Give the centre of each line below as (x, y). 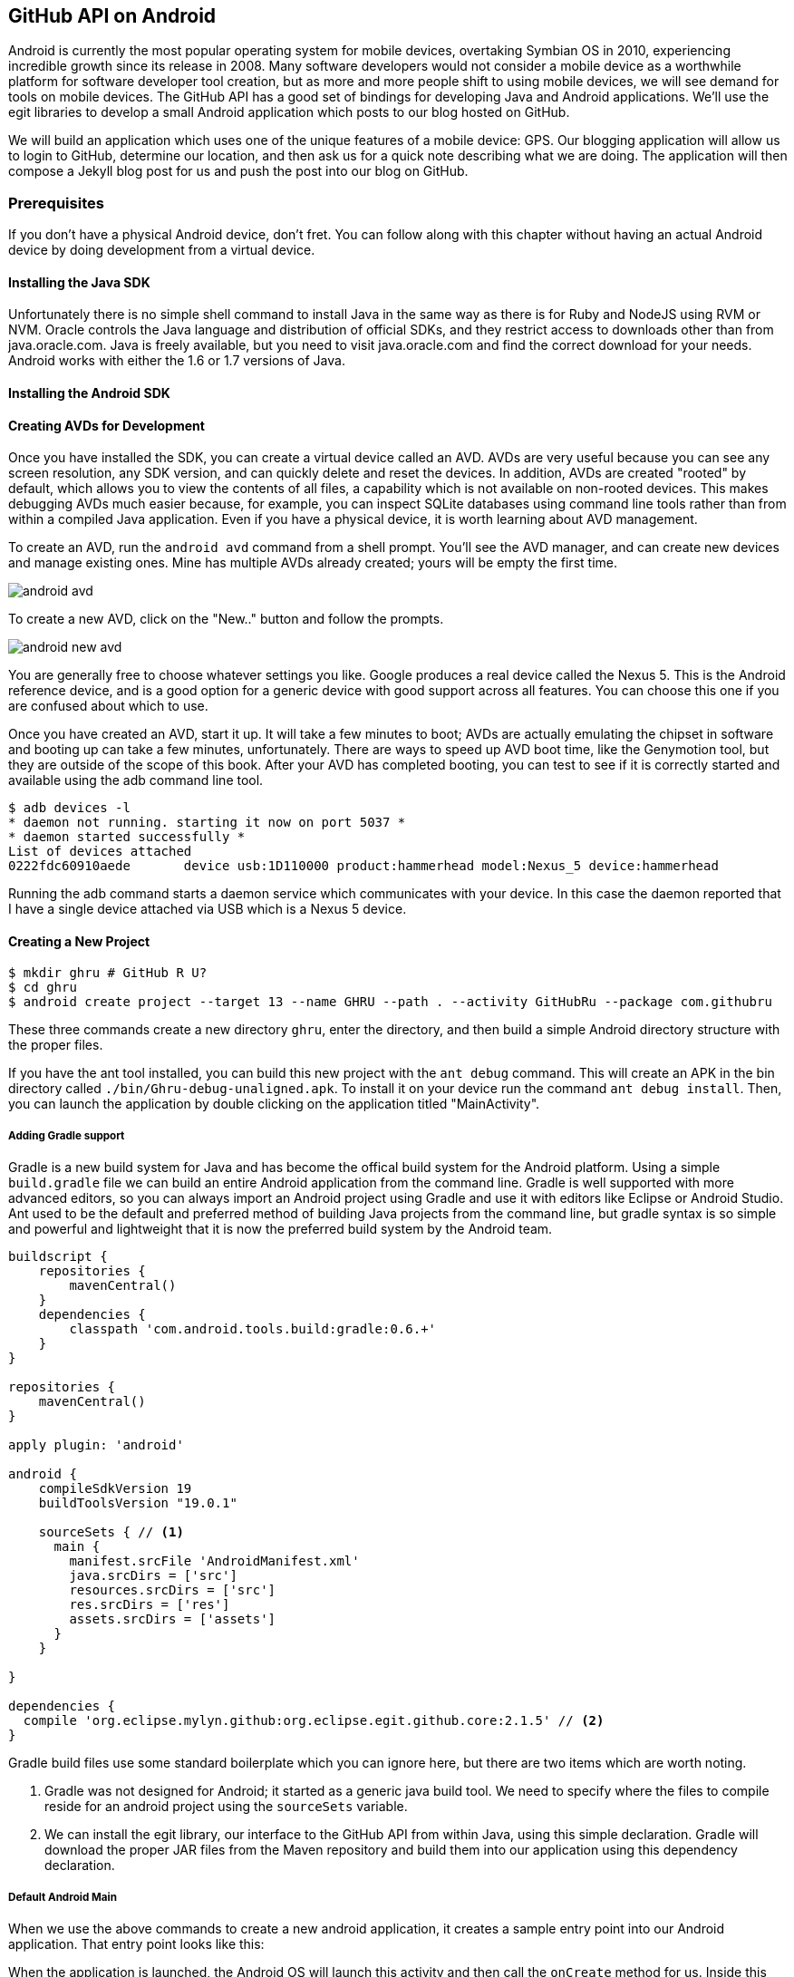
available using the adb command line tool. (136, 780)
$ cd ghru (43, 988)
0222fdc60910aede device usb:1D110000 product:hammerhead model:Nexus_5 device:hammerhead (363, 866)
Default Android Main (63, 1897)
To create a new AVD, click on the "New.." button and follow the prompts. (226, 619)
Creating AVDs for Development (107, 425)
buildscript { (58, 1257)
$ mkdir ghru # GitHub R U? (108, 973)
